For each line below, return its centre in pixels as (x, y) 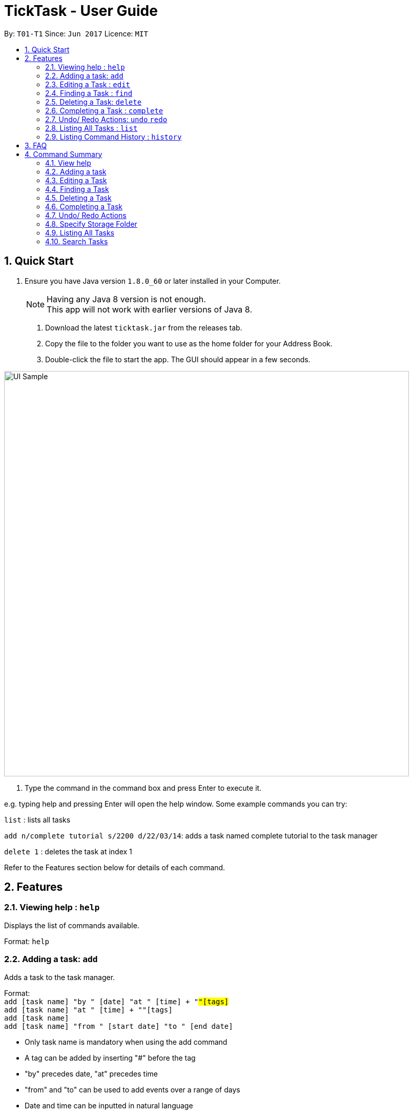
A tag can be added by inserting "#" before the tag (110, 1058)
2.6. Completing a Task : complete (104, 110)
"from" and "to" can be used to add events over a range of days (132, 1089)
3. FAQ (36, 145)
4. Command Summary (64, 154)
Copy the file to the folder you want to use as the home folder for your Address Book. (189, 343)
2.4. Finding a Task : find (89, 93)
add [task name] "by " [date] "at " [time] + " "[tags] (117, 1001)
